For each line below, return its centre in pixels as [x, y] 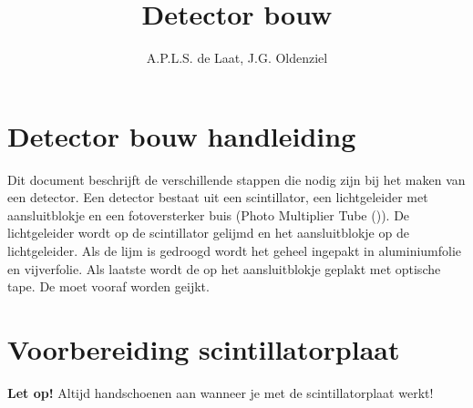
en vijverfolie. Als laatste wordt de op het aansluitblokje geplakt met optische [224, 268]
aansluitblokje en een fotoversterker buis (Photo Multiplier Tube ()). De [209, 214]
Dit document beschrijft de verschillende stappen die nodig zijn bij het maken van [236, 179]
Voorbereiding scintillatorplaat [204, 349]
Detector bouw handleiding [182, 135]
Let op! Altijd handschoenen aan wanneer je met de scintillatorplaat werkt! [221, 392]
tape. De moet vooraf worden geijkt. [108, 286]
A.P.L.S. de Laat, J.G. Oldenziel [237, 58]
